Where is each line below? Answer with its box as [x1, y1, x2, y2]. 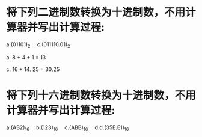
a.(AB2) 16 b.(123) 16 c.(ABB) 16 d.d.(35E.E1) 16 [6, 124, 129, 132]
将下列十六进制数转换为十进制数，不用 [6, 88, 197, 102]
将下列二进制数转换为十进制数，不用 [6, 5, 186, 19]
